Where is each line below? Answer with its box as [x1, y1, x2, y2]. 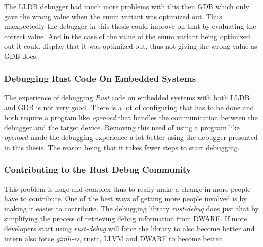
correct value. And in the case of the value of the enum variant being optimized [4, 30, 250, 41]
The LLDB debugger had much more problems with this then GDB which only [4, 1, 249, 11]
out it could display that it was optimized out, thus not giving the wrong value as [4, 41, 257, 51]
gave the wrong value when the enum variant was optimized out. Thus [4, 11, 222, 21]
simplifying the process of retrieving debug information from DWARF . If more [4, 213, 247, 224]
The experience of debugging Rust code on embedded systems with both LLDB [4, 92, 250, 102]
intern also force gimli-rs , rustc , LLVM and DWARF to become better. [4, 233, 224, 243]
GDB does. [4, 50, 38, 61]
